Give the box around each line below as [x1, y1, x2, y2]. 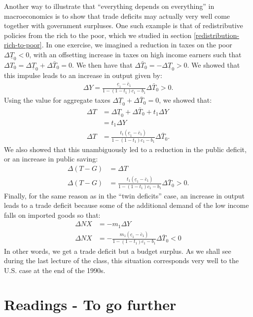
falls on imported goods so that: [4, 209, 101, 220]
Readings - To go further [4, 294, 177, 314]
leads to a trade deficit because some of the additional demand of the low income [4, 200, 249, 210]
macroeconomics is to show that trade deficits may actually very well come [4, 10, 230, 21]
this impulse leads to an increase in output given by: [4, 70, 162, 80]
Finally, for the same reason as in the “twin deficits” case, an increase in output [4, 190, 245, 200]
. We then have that [72, 59, 133, 70]
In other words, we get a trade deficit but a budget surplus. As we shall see [4, 245, 231, 256]
